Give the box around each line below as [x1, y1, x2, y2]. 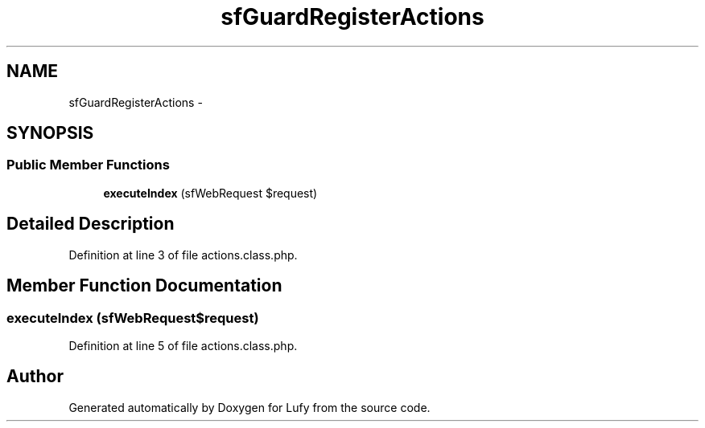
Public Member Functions [6, 157, 170, 173]
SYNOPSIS [6, 123, 94, 144]
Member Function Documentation [6, 275, 282, 296]
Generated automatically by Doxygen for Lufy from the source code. [68, 400, 431, 414]
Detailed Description [6, 214, 175, 234]
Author [6, 366, 64, 387]
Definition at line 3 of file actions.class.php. [68, 247, 298, 262]
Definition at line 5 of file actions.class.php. [68, 338, 298, 353]
